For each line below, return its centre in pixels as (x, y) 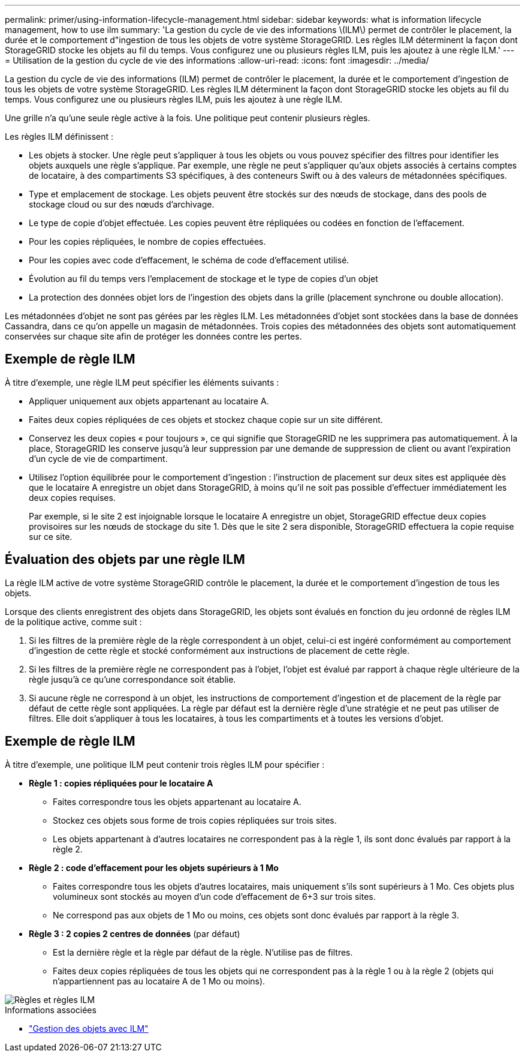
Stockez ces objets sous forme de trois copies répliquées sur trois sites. (195, 820)
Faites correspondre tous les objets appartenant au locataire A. (177, 801)
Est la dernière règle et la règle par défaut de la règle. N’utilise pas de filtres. (203, 952)
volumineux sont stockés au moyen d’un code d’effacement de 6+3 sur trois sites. (214, 896)
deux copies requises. (72, 497)
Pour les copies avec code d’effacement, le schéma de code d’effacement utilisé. (189, 260)
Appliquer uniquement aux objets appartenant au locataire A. (149, 401)
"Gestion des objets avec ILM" (89, 1028)
